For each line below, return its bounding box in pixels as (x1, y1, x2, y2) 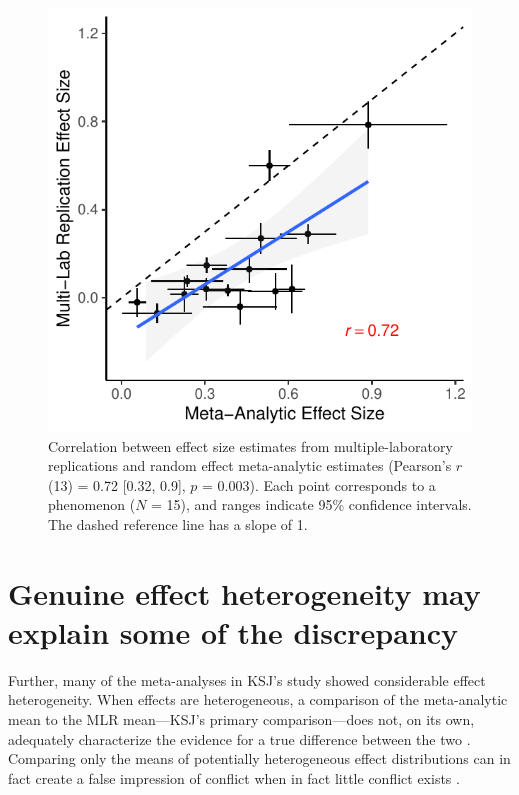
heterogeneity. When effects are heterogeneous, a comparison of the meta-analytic (8, 689, 508, 710)
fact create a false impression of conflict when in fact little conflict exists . (8, 767, 460, 788)
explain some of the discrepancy (8, 611, 459, 652)
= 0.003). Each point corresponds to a (202, 474, 436, 495)
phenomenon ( (48, 494, 136, 515)
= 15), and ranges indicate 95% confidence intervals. (151, 494, 472, 515)
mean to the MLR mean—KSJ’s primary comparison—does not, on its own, (8, 709, 475, 730)
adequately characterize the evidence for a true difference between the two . (8, 728, 471, 749)
